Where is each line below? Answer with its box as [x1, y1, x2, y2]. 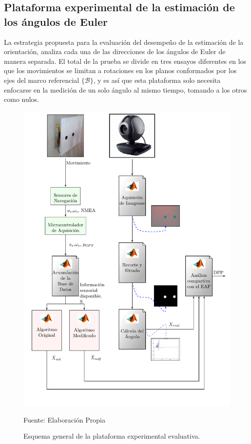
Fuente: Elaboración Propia [23, 414, 105, 425]
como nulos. [4, 94, 39, 104]
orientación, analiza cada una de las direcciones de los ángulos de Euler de [4, 46, 226, 57]
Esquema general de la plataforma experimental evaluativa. [23, 431, 200, 441]
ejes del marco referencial [4, 75, 79, 85]
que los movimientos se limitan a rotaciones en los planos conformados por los [4, 65, 237, 76]
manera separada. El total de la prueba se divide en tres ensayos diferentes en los [4, 56, 247, 66]
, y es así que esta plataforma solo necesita [93, 75, 221, 85]
